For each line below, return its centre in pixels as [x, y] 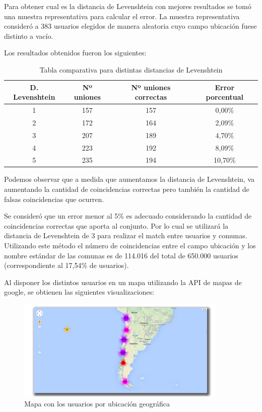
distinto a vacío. [29, 36]
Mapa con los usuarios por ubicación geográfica [97, 403]
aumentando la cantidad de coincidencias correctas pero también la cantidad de [127, 189]
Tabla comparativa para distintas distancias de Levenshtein [131, 69]
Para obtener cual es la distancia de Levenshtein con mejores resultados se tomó [128, 6]
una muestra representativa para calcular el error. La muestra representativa [122, 16]
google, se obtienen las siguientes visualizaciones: [79, 292]
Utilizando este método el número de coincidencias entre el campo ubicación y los [130, 246]
